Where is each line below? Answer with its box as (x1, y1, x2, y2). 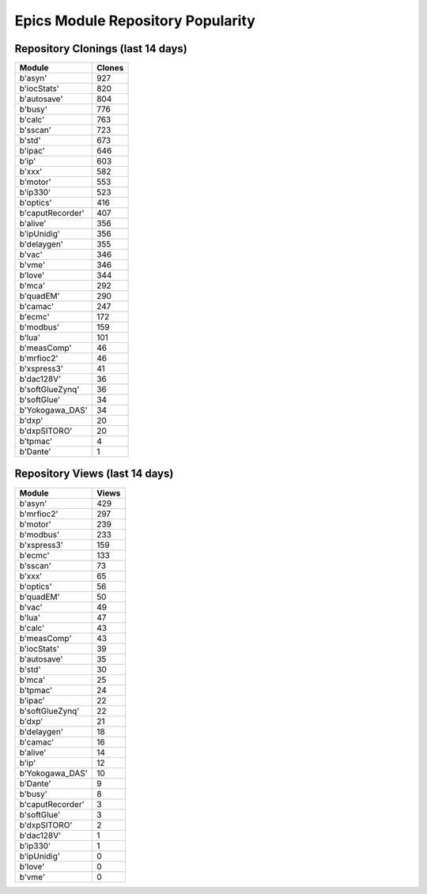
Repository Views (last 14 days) (14, 467, 174, 481)
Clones (96, 62, 124, 74)
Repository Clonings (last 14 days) (14, 42, 187, 55)
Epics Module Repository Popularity (14, 12, 256, 29)
